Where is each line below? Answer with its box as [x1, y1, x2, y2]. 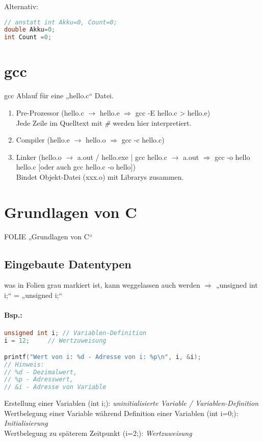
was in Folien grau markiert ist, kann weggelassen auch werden [4, 280, 200, 290]
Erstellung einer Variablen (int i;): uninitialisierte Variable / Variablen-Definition [4, 398, 259, 408]
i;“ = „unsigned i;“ [4, 290, 63, 300]
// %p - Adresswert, [4, 376, 74, 383]
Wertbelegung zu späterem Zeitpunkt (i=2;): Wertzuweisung [4, 427, 192, 438]
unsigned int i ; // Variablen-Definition [4, 329, 147, 337]
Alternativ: [4, 1, 38, 11]
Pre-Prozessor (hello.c [16, 107, 84, 118]
